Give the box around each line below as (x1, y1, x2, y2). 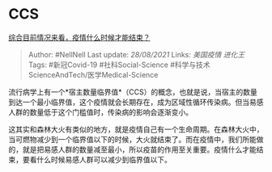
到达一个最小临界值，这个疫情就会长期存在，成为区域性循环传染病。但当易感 (8, 97, 264, 107)
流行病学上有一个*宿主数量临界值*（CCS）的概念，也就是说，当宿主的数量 (8, 86, 257, 97)
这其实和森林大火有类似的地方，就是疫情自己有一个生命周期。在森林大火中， (8, 124, 264, 134)
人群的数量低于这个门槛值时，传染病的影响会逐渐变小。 (8, 107, 193, 117)
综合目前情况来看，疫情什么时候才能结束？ (8, 32, 151, 42)
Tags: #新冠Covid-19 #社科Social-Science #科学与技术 (28, 60, 210, 69)
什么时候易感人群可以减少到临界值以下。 (36, 154, 172, 164)
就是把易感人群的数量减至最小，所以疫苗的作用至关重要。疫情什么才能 (22, 145, 257, 154)
